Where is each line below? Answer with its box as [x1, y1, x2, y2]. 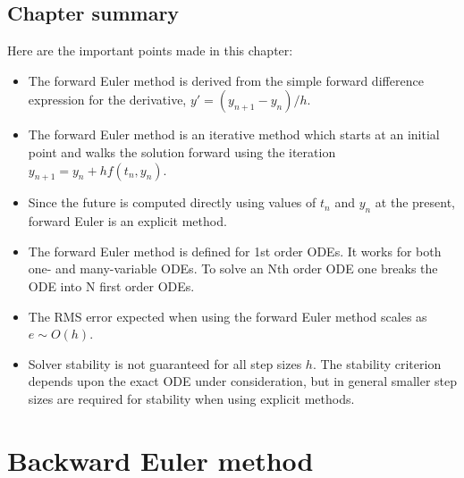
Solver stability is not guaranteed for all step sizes [28, 354, 302, 373]
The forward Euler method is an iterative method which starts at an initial [28, 125, 440, 144]
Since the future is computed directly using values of [28, 193, 316, 212]
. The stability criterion [312, 354, 442, 373]
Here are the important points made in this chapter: [7, 41, 293, 60]
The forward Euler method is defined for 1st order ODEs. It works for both [28, 241, 442, 260]
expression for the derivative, [28, 90, 187, 109]
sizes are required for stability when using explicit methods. [28, 389, 355, 407]
